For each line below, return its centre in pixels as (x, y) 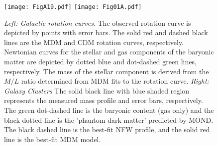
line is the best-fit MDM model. (53, 139)
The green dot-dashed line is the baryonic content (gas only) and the (109, 110)
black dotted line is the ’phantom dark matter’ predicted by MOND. (109, 120)
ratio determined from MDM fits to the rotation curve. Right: (115, 81)
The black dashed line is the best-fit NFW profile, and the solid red (107, 129)
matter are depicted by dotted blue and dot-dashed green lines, (100, 62)
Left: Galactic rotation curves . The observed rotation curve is (98, 23)
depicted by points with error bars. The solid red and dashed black (106, 32)
